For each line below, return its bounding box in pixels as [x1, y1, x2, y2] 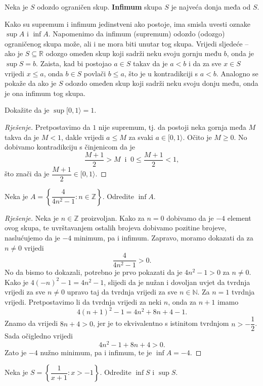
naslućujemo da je [5, 232, 60, 243]
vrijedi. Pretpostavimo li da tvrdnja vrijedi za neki [5, 297, 162, 307]
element [227, 212, 251, 223]
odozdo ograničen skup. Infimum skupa [37, 2, 162, 12]
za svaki [128, 131, 153, 142]
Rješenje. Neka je [5, 212, 59, 223]
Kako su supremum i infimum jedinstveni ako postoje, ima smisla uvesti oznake [5, 18, 250, 29]
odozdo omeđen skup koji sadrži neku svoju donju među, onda [65, 78, 258, 88]
